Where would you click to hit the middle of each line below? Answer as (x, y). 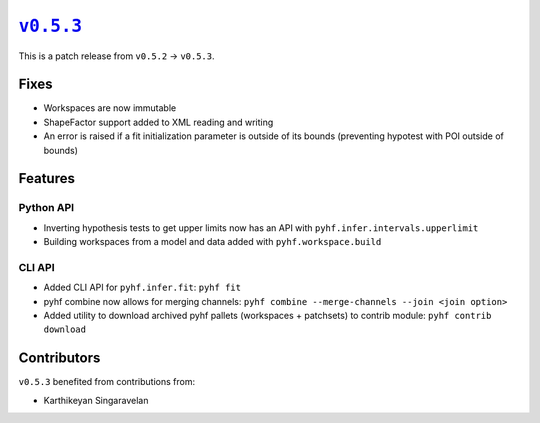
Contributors (59, 358)
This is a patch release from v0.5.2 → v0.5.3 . (116, 56)
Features (46, 178)
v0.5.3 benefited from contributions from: (106, 382)
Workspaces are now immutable (110, 108)
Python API (46, 208)
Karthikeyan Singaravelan (96, 400)
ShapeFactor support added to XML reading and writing (158, 122)
